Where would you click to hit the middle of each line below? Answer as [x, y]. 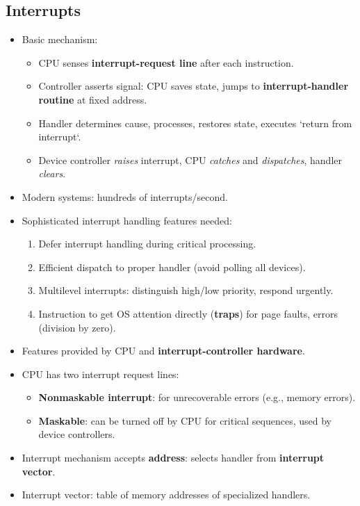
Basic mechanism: [60, 39]
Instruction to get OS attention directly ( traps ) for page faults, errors [188, 313]
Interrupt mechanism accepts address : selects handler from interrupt [173, 458]
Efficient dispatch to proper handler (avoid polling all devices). [172, 267]
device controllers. [77, 434]
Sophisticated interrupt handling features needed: [127, 220]
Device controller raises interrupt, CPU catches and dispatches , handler [190, 160]
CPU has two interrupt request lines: [100, 374]
